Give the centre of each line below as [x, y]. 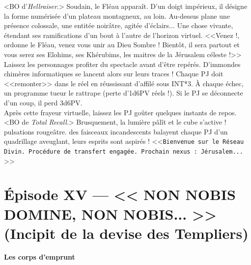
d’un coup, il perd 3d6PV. [43, 102]
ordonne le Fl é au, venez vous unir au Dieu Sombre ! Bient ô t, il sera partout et [122, 45]
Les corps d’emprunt [40, 256]
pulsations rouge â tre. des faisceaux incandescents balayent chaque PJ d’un [116, 131]
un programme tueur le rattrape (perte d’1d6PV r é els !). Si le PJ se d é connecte [124, 93]
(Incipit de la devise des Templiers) [126, 233]
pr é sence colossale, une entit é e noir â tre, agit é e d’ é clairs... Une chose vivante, [119, 25]
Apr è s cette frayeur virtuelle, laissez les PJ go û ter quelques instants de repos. [120, 112]
